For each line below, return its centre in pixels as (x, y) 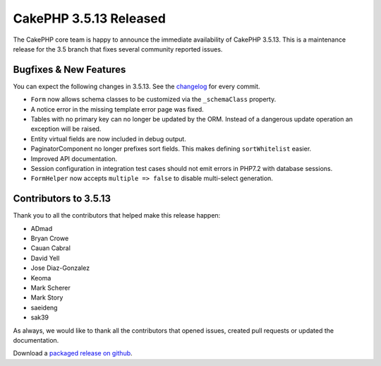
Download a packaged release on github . (73, 353)
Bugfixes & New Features (69, 70)
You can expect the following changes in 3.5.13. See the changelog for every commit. (137, 86)
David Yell (45, 258)
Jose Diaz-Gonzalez (60, 268)
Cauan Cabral (50, 248)
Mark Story (47, 297)
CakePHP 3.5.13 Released (89, 18)
